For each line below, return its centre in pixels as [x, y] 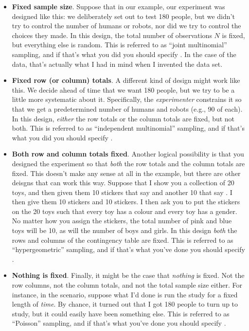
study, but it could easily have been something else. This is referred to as [121, 313]
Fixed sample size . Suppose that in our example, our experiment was [118, 6]
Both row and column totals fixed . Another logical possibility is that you [128, 154]
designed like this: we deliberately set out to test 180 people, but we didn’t [123, 16]
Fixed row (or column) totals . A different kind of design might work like [126, 80]
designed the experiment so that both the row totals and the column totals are [128, 163]
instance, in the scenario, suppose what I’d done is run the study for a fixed [125, 294]
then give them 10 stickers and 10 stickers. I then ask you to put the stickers [126, 202]
